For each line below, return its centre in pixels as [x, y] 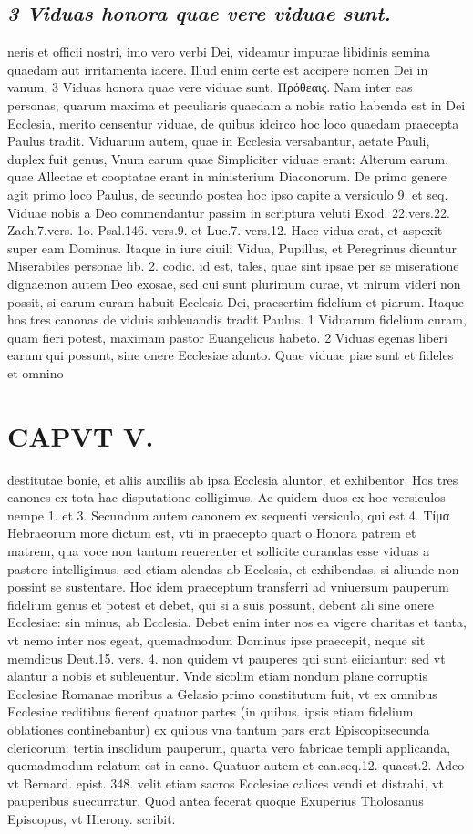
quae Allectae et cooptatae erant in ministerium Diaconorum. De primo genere [227, 176]
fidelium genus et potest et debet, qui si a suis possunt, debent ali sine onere [221, 604]
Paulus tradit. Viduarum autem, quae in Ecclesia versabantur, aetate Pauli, [219, 141]
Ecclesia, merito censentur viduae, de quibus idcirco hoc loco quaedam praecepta [233, 123]
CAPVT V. [81, 435]
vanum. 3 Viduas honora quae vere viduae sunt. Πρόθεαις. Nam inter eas [210, 87]
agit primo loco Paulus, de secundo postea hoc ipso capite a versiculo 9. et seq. [228, 194]
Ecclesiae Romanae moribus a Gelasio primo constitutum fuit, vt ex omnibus [222, 693]
